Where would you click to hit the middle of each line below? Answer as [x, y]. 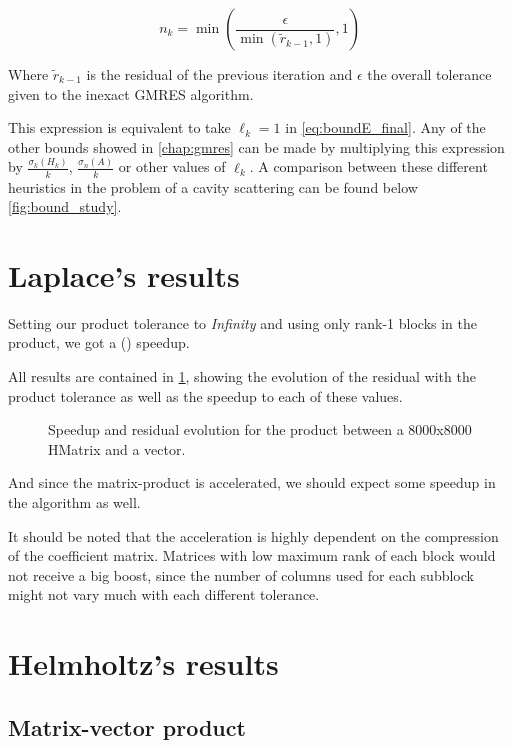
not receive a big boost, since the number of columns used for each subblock [241, 574]
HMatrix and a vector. [117, 448]
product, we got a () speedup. [99, 342]
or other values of [172, 166]
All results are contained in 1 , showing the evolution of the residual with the [242, 376]
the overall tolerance [429, 74]
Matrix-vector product [127, 726]
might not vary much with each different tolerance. [164, 594]
